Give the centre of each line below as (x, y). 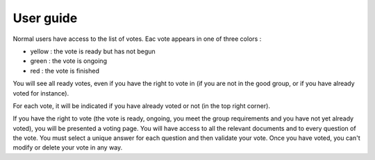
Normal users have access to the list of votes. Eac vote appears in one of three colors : (137, 39)
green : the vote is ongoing (69, 61)
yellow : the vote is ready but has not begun (93, 51)
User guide (45, 18)
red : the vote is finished (65, 71)
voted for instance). (41, 93)
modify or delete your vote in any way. (68, 148)
